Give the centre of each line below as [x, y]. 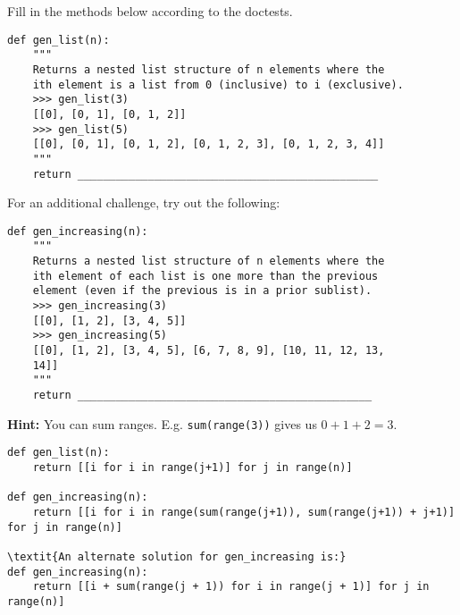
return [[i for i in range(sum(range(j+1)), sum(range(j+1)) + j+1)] [244, 512]
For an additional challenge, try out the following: [144, 202]
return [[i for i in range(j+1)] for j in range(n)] [192, 467]
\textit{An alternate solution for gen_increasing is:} [177, 556]
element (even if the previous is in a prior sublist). [202, 291]
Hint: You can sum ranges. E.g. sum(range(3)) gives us [162, 423]
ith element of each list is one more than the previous [205, 276]
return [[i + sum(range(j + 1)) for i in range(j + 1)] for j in [231, 587]
